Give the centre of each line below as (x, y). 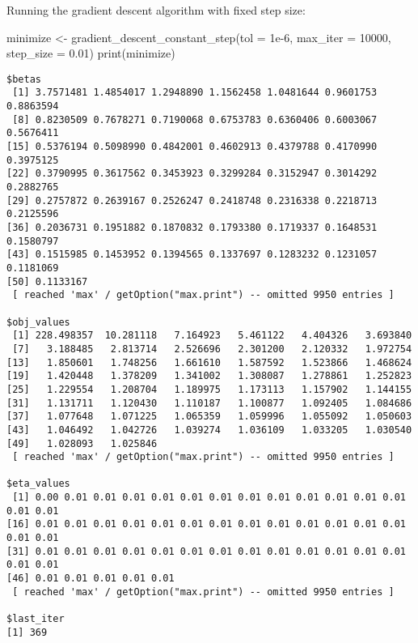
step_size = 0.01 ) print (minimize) (91, 53)
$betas (24, 79)
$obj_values (38, 322)
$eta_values (38, 484)
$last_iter (36, 619)
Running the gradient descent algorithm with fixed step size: (156, 10)
